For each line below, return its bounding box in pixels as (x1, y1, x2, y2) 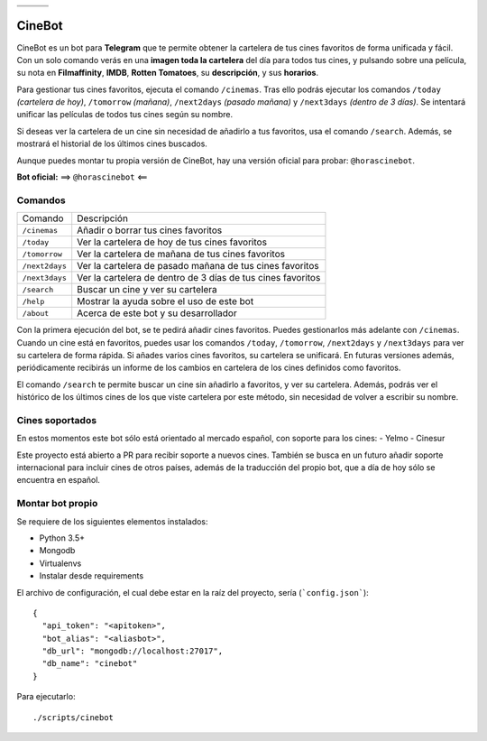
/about (22, 308, 50, 318)
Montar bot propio (16, 497, 98, 510)
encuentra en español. (16, 475, 101, 486)
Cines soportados (16, 413, 97, 426)
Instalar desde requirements (39, 570, 144, 581)
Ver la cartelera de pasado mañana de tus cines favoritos (77, 260, 319, 273)
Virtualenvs (39, 558, 82, 569)
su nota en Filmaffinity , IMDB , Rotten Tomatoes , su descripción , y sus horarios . (16, 68, 319, 79)
